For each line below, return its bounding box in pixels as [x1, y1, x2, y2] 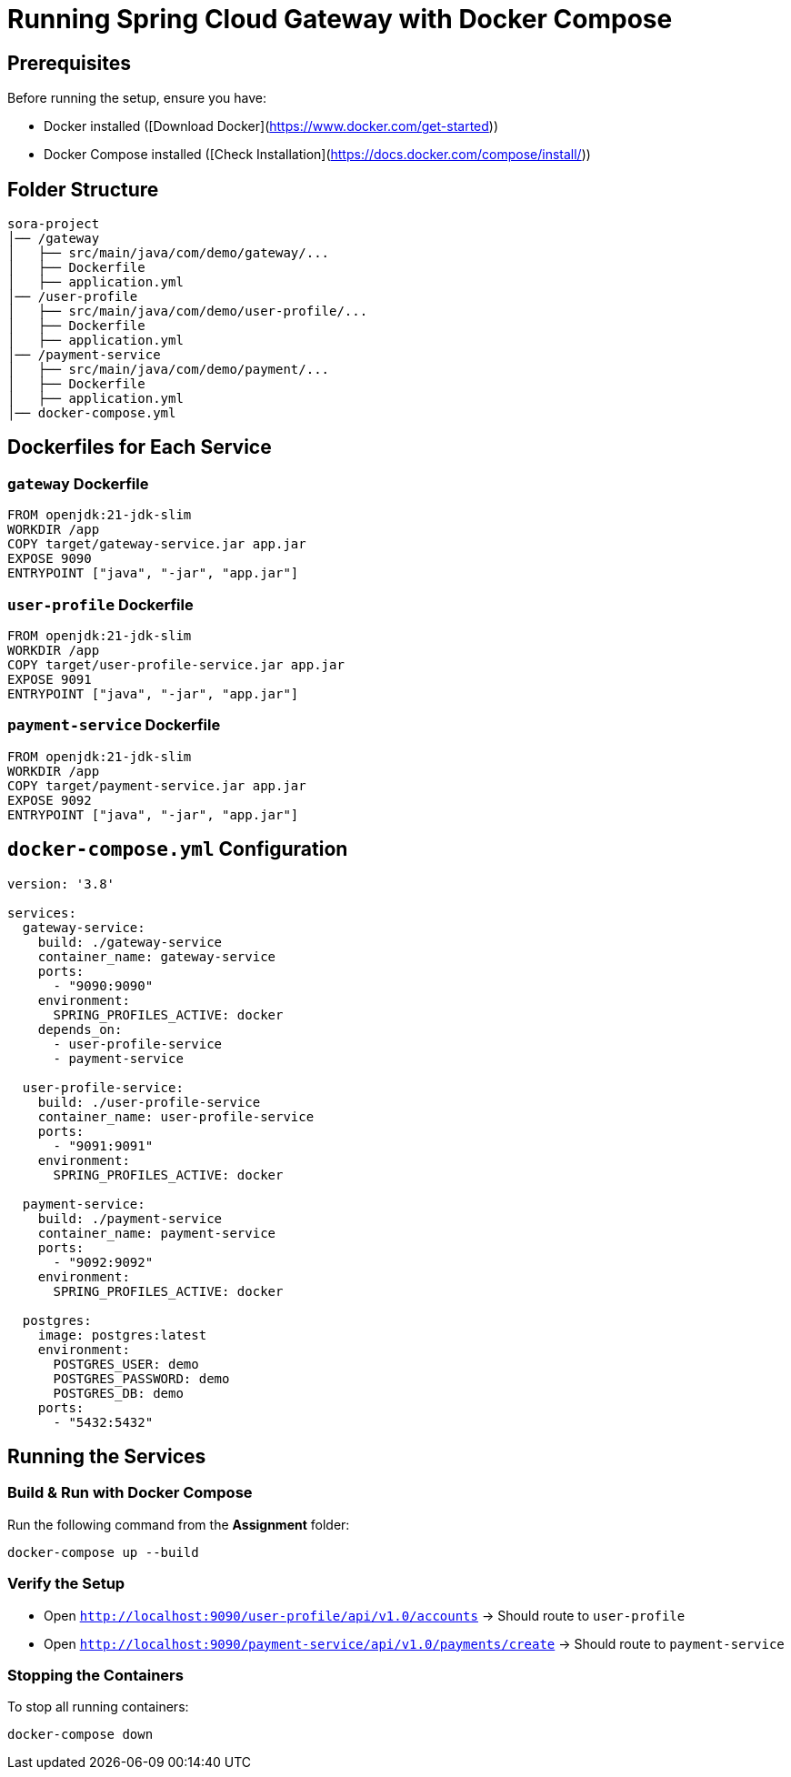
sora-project [7, 216, 100, 232]
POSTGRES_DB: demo [53, 1385, 184, 1401]
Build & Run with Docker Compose [7, 1483, 253, 1502]
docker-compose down [7, 1727, 154, 1742]
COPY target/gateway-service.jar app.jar [7, 537, 306, 552]
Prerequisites [7, 51, 131, 75]
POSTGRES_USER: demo [53, 1356, 199, 1371]
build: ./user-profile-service [37, 1094, 261, 1109]
